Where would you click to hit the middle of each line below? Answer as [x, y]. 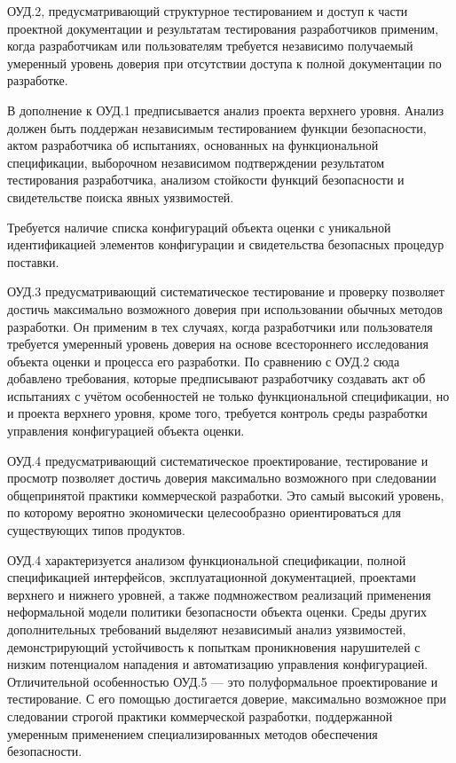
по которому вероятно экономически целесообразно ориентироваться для [204, 512]
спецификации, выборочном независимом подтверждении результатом [196, 162]
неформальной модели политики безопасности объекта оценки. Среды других [217, 612]
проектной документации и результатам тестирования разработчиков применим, [223, 28]
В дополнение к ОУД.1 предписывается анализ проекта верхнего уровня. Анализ [225, 110]
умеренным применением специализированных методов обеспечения [193, 733]
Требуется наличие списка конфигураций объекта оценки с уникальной [199, 227]
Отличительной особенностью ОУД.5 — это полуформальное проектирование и [223, 681]
